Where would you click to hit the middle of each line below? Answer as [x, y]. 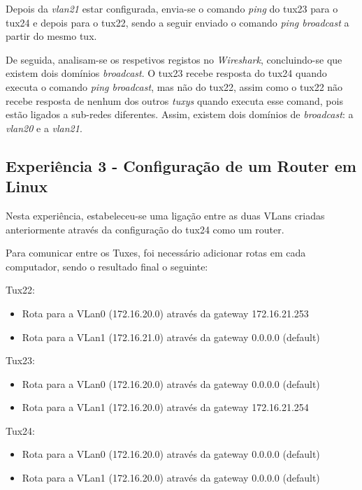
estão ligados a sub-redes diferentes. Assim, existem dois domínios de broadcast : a [180, 114]
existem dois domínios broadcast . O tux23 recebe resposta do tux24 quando [166, 73]
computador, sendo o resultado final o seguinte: [107, 266]
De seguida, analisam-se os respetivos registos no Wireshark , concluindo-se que [174, 59]
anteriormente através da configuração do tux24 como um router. [145, 229]
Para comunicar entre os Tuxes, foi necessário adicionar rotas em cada [156, 253]
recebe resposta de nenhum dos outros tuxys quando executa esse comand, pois [174, 100]
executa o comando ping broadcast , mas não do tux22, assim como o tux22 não [174, 86]
